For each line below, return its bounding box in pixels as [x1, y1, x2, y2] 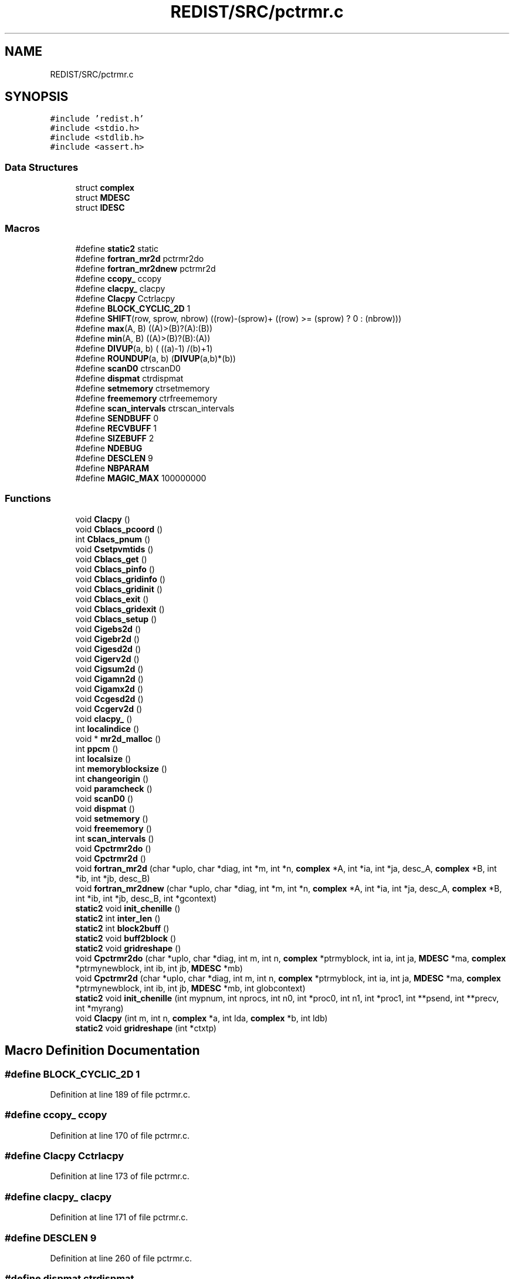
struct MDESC [75, 193, 130, 203]
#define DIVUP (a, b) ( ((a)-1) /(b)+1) [75, 343, 213, 353]
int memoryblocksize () [75, 763, 167, 774]
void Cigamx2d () [75, 683, 144, 694]
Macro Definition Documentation [5, 1043, 200, 1058]
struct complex [75, 183, 134, 193]
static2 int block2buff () [75, 923, 170, 933]
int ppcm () [75, 743, 119, 754]
